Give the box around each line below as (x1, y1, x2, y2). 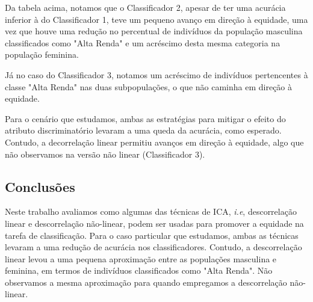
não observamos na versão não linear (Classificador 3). (5, 147, 205, 160)
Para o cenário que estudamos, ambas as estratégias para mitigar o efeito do (5, 112, 286, 125)
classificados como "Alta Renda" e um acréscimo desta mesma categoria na (5, 36, 280, 49)
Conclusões (5, 177, 75, 196)
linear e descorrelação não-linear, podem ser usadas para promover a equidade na (5, 217, 304, 229)
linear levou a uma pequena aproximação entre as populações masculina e (5, 252, 277, 265)
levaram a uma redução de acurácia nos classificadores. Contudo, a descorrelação (5, 241, 302, 253)
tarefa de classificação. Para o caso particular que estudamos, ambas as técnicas (5, 229, 299, 241)
